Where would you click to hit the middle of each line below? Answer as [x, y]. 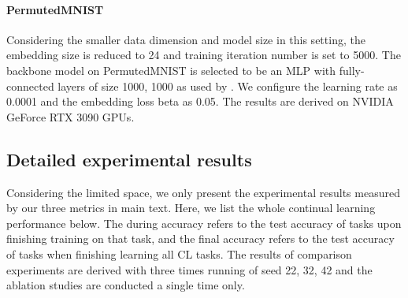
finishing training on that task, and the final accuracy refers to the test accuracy [200, 238]
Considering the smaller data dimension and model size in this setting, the [186, 39]
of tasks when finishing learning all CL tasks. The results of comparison [179, 253]
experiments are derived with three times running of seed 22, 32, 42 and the [189, 269]
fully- [352, 70]
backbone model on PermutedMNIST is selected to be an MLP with [171, 70]
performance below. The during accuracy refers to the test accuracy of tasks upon [204, 223]
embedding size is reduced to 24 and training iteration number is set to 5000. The [204, 55]
